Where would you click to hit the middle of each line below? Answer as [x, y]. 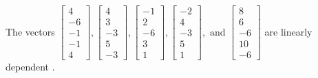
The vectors [30, 31]
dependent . [30, 67]
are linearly [288, 31]
